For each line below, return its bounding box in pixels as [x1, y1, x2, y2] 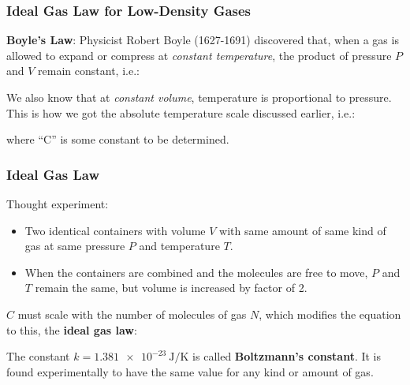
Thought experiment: [6, 196, 109, 211]
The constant [6, 348, 70, 364]
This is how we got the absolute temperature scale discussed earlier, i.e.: [6, 104, 356, 121]
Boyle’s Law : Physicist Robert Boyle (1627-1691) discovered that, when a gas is [6, 32, 399, 48]
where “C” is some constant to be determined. [6, 131, 229, 148]
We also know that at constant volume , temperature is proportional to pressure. [6, 89, 392, 105]
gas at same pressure [24, 237, 125, 254]
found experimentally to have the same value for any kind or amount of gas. [6, 363, 374, 379]
